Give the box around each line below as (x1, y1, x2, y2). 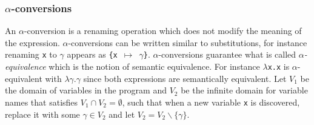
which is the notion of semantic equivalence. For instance (48, 60, 260, 73)
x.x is (267, 60, 290, 73)
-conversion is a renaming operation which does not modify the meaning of (24, 24, 302, 37)
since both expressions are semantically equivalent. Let (83, 72, 287, 84)
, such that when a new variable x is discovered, (122, 95, 300, 108)
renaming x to (5, 48, 57, 61)
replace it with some (5, 107, 80, 120)
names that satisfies (5, 95, 78, 108)
